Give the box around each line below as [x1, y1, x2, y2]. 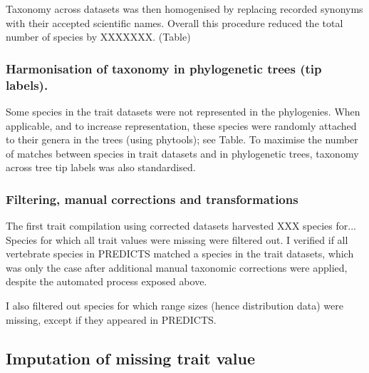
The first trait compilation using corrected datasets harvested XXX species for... [6, 218, 356, 233]
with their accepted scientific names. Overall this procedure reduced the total [6, 15, 343, 30]
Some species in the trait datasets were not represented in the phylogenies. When [6, 103, 360, 118]
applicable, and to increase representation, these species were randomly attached [6, 118, 357, 133]
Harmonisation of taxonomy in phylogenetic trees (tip [6, 59, 322, 77]
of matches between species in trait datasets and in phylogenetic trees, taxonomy [6, 145, 359, 160]
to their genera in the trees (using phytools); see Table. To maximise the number [6, 132, 358, 147]
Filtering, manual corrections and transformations [6, 190, 298, 208]
